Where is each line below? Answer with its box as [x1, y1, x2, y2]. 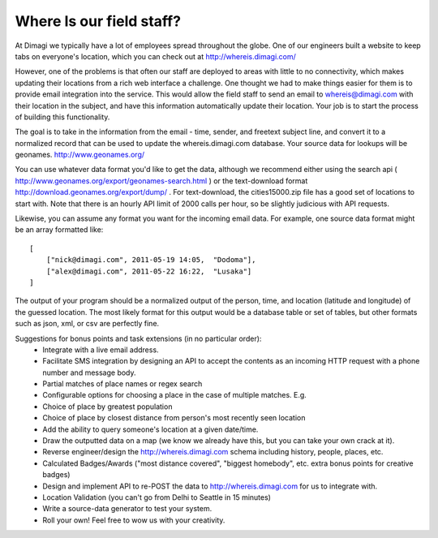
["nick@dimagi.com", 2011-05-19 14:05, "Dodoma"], [45, 256, 256, 265]
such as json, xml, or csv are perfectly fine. [15, 319, 160, 329]
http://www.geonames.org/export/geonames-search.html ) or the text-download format [15, 175, 308, 186]
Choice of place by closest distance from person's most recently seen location [42, 413, 306, 423]
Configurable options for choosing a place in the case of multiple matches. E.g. [42, 390, 307, 400]
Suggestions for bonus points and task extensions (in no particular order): [15, 334, 262, 343]
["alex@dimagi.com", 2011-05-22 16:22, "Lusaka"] [45, 266, 252, 276]
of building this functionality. [15, 112, 110, 122]
